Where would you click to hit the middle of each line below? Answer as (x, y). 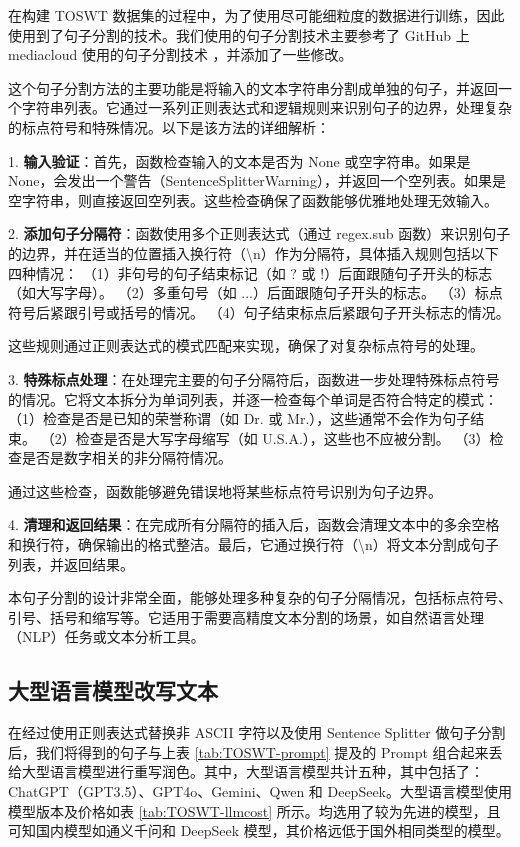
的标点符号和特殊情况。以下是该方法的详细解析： (169, 126)
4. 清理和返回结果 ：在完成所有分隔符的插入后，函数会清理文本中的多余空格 (254, 524)
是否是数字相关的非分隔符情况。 (126, 457)
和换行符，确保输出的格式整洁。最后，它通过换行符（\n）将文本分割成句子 (253, 544)
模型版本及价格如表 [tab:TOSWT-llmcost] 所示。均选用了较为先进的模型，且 (254, 810)
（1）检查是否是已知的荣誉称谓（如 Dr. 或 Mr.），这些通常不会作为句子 (239, 418)
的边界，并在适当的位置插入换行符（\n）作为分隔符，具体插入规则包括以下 (253, 252)
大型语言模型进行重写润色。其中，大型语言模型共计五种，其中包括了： (252, 771)
